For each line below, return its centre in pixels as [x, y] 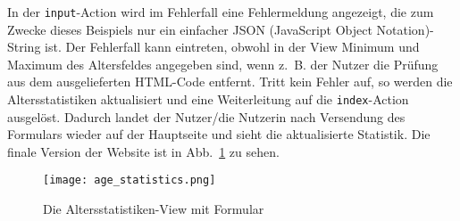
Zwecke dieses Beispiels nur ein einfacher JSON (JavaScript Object [190, 29]
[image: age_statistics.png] [130, 180]
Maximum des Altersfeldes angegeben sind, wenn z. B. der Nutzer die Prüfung [223, 64]
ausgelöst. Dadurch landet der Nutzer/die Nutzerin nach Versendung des [206, 116]
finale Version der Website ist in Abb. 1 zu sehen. [143, 151]
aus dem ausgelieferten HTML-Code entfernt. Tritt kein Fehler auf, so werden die [230, 82]
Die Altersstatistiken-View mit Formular [154, 209]
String [24, 47]
